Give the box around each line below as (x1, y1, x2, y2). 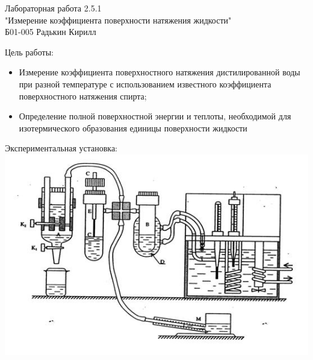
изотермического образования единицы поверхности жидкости (19, 121, 247, 134)
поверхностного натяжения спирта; (19, 89, 147, 102)
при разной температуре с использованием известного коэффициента (19, 77, 271, 90)
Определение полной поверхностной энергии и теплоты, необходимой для (19, 110, 291, 122)
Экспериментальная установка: (5, 142, 117, 154)
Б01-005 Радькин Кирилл (5, 25, 96, 38)
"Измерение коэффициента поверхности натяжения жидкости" (5, 13, 232, 26)
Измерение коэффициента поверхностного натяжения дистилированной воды (19, 66, 300, 78)
